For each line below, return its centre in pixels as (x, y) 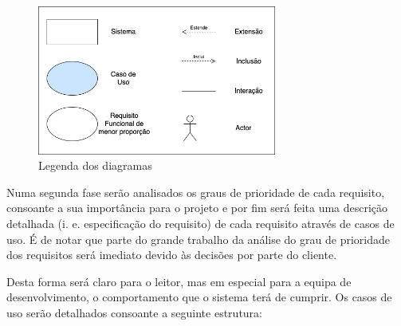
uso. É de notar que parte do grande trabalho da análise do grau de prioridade (198, 239)
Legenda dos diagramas (95, 165)
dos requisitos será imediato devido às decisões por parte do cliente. (172, 255)
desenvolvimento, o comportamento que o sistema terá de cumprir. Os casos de (199, 297)
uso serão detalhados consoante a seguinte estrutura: (135, 313)
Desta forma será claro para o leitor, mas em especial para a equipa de (179, 281)
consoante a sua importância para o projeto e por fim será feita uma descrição (197, 208)
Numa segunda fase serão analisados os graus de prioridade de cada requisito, (196, 192)
